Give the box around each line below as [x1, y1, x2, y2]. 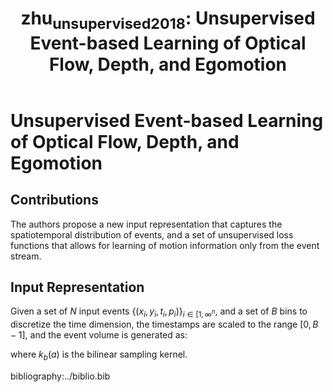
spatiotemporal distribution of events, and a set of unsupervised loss [10, 228, 294, 241]
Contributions [10, 192, 99, 209]
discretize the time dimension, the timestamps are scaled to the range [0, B [10, 318, 319, 331]
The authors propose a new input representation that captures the [10, 218, 283, 230]
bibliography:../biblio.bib [10, 370, 111, 382]
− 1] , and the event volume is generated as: [10, 329, 188, 341]
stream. [10, 250, 42, 262]
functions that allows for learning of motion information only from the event [10, 239, 320, 251]
